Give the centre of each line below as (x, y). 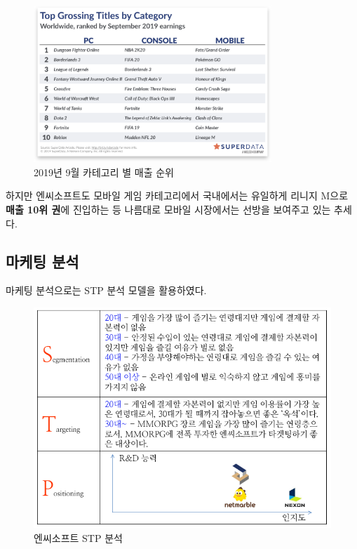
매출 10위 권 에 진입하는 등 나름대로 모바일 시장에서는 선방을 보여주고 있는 (168, 210)
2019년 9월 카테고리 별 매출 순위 (104, 172)
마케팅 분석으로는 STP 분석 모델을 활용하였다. (106, 290)
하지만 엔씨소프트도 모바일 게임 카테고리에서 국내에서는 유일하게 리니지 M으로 (177, 196)
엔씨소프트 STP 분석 (78, 537)
